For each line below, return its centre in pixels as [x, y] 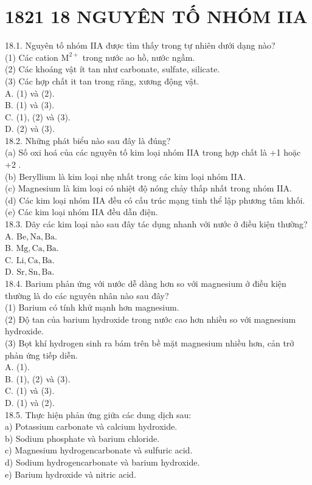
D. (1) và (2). [30, 402]
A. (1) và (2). [30, 93]
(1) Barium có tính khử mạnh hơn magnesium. [92, 307]
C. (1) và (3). [30, 390]
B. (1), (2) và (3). [38, 378]
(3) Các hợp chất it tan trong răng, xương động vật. [102, 81]
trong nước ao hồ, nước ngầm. [139, 57]
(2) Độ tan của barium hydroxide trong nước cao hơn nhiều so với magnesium [151, 319]
